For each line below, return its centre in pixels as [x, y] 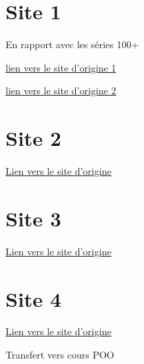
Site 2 [33, 138]
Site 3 [33, 218]
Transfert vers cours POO [60, 355]
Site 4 [33, 298]
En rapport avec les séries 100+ [72, 44]
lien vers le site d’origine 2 [61, 90]
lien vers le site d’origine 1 [61, 67]
